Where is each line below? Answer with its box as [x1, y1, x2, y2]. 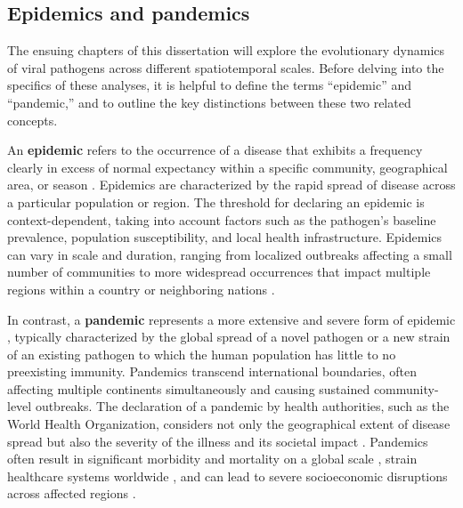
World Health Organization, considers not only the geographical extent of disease [7, 415, 451, 433]
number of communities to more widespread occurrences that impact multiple [7, 262, 431, 281]
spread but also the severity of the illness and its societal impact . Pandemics [7, 431, 428, 450]
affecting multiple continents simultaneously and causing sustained [7, 379, 370, 398]
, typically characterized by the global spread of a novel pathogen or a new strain [7, 327, 451, 346]
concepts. [7, 110, 58, 129]
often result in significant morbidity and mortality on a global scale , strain [7, 449, 418, 468]
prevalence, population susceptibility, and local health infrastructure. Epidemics [7, 228, 443, 246]
